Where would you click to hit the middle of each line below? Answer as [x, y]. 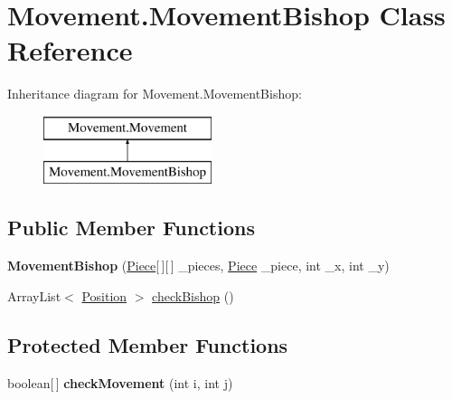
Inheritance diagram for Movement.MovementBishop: [155, 94]
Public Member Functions [131, 228]
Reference [70, 50]
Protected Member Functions [148, 344]
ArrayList [34, 295]
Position [104, 295]
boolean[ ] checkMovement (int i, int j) [120, 382]
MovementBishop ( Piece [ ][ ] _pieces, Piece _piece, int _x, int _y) [198, 266]
